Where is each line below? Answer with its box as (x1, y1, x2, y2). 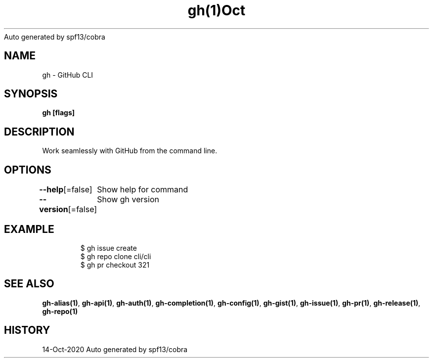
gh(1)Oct (187, 2, 246, 19)
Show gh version (97, 194, 159, 205)
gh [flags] (42, 108, 75, 117)
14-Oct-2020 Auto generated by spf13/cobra (42, 345, 188, 354)
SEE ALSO (4, 277, 54, 290)
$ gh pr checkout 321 (80, 260, 150, 269)
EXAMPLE (4, 223, 54, 235)
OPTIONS (4, 163, 51, 176)
